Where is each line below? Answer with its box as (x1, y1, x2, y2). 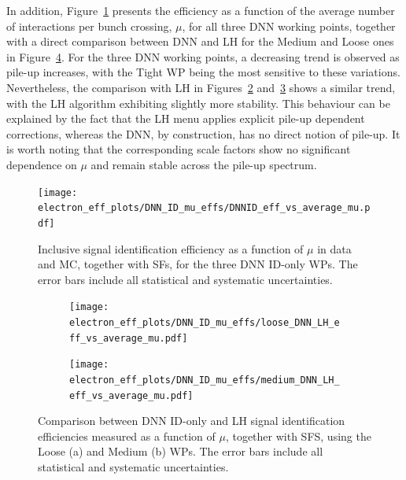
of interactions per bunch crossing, (6, 17, 172, 34)
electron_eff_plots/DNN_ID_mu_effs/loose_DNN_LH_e (69, 316, 340, 328)
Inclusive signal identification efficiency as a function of (38, 240, 304, 257)
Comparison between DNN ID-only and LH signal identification (38, 412, 345, 429)
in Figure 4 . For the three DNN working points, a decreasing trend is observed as (6, 48, 400, 65)
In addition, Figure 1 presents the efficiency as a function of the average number (6, 2, 395, 18)
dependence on (6, 156, 77, 172)
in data (317, 240, 352, 257)
